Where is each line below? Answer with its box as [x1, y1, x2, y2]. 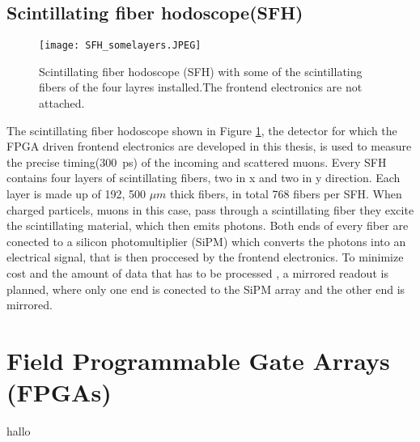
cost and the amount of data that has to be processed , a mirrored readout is [6, 264, 388, 281]
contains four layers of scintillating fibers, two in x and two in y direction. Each [6, 169, 401, 186]
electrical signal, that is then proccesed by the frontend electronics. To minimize [6, 249, 404, 266]
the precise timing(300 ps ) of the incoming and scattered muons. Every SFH [6, 153, 387, 170]
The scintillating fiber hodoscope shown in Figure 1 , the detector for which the [6, 121, 397, 138]
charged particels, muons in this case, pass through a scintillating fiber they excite [6, 201, 414, 218]
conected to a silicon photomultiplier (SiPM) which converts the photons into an [6, 232, 406, 249]
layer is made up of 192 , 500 [6, 185, 146, 202]
